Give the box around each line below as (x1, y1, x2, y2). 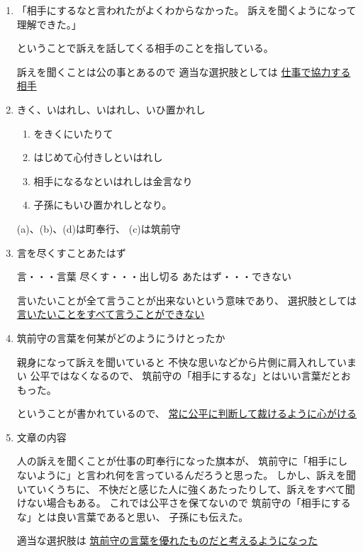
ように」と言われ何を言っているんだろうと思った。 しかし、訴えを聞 (36, 468, 356, 482)
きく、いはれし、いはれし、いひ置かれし (16, 101, 206, 116)
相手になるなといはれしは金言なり (33, 173, 193, 188)
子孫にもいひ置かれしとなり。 (33, 197, 172, 212)
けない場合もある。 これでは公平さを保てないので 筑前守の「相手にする (16, 495, 351, 510)
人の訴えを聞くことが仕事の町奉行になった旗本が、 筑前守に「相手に (16, 453, 338, 468)
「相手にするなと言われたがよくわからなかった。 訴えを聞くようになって (16, 3, 357, 17)
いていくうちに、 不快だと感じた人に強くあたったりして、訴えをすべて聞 (16, 481, 355, 496)
